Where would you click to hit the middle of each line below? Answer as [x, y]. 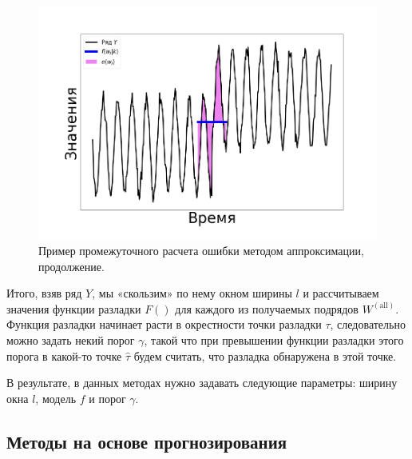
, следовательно [368, 324]
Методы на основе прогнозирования [147, 441]
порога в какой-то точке [64, 355]
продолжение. [71, 266]
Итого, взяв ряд [44, 293]
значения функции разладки [74, 308]
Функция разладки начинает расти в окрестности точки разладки [164, 324]
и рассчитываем [341, 293]
